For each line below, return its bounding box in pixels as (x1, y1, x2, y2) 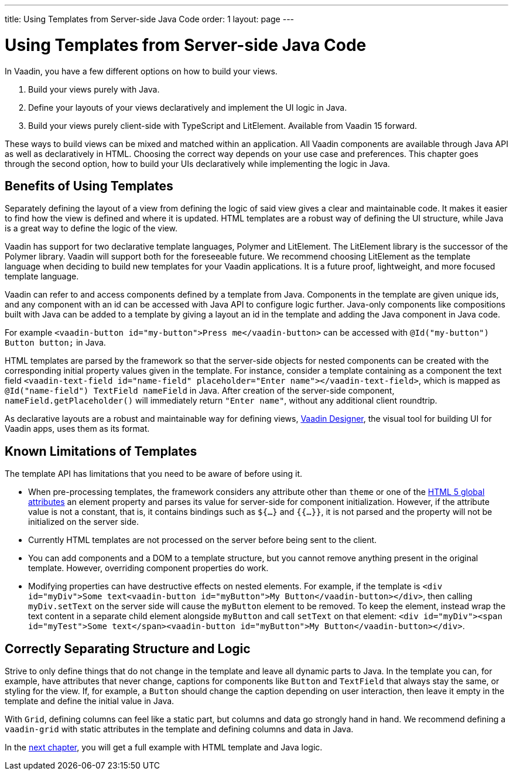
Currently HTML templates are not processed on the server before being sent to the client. (28, 535, 377, 545)
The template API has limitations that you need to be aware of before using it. (5, 469, 303, 479)
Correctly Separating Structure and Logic (5, 641, 251, 656)
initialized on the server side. (28, 517, 139, 527)
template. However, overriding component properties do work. (28, 563, 269, 573)
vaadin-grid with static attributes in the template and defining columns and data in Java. (5, 724, 354, 735)
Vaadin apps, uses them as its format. (5, 424, 150, 434)
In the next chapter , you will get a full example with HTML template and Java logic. (5, 742, 323, 753)
